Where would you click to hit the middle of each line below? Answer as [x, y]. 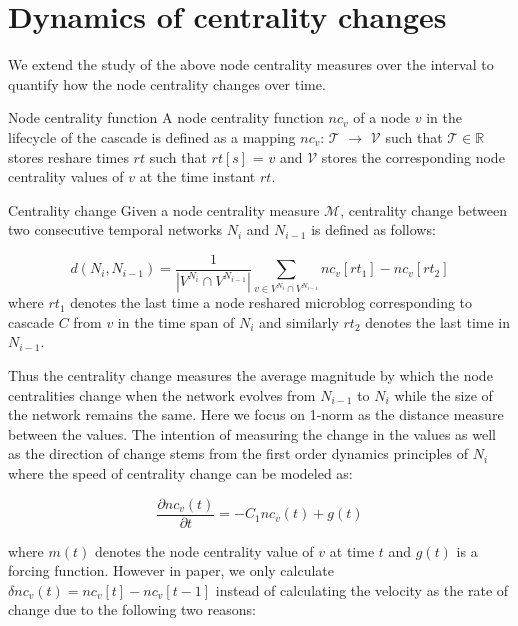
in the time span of [176, 321]
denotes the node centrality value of [204, 550]
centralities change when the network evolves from [162, 394]
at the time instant [197, 176]
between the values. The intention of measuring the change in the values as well [252, 433]
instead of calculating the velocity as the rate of [362, 589]
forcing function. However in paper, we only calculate [171, 570]
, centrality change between [424, 209]
